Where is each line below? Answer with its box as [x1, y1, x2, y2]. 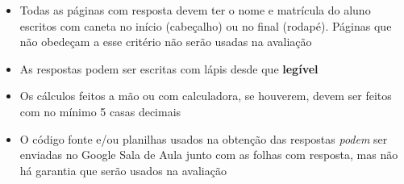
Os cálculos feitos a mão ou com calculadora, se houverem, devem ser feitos [19, 87, 392, 104]
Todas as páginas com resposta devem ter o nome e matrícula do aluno [19, 2, 371, 18]
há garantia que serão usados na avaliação [19, 161, 227, 178]
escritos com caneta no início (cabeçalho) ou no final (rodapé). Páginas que [19, 17, 392, 34]
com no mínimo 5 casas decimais [19, 102, 181, 119]
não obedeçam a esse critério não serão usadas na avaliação [19, 33, 312, 50]
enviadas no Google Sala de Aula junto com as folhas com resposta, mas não [19, 146, 398, 163]
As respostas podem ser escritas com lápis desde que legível [19, 60, 319, 77]
